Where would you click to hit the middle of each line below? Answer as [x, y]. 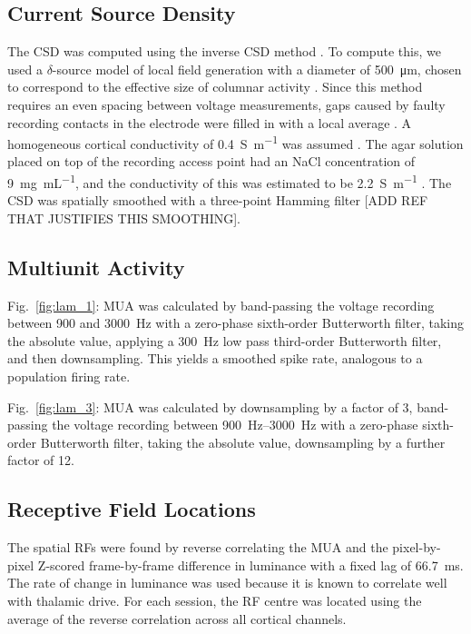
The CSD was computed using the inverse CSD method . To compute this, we [224, 51]
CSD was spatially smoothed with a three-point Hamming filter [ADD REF [218, 200]
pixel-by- [417, 547]
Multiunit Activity [96, 267]
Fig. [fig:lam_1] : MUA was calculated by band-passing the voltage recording [221, 305]
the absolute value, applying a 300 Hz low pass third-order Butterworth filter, [225, 340]
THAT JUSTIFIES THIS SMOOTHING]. [124, 218]
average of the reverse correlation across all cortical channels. [177, 618]
